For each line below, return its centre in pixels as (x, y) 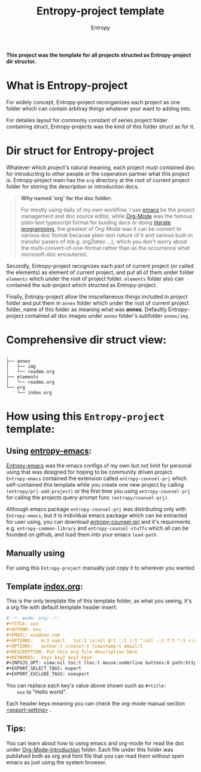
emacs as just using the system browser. (56, 762)
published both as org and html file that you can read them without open (95, 756)
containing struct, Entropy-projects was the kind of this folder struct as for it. (100, 126)
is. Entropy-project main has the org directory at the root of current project (98, 180)
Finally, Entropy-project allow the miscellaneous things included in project (97, 296)
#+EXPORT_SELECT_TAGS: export (44, 669)
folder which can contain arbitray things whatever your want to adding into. (99, 108)
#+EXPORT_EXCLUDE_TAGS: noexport (48, 674)
